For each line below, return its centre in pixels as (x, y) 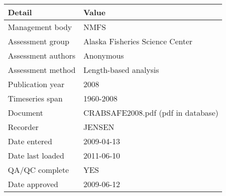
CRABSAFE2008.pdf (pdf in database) (151, 113)
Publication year (36, 84)
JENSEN (99, 127)
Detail (20, 12)
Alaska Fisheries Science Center (138, 41)
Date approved (33, 184)
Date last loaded (36, 155)
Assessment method (42, 70)
